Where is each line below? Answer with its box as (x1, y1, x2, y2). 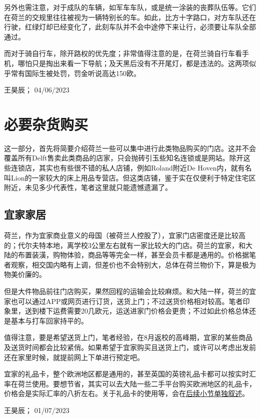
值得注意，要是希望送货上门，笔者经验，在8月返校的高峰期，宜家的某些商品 (4, 332, 252, 342)
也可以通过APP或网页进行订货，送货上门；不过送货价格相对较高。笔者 (10, 295, 243, 306)
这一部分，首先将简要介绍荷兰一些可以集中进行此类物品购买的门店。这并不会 (4, 142, 256, 153)
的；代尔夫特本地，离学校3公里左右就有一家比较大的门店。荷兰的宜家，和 (4, 239, 245, 250)
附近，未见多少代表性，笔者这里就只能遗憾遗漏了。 (4, 182, 172, 192)
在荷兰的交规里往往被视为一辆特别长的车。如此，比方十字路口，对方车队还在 (4, 11, 256, 22)
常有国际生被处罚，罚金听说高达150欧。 (10, 67, 140, 78)
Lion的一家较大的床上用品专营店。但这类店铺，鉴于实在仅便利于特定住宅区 (10, 172, 256, 182)
